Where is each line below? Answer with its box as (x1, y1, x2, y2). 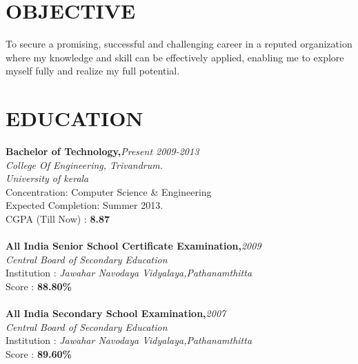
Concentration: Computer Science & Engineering (6, 184, 212, 199)
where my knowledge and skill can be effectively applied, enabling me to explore (6, 50, 344, 64)
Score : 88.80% (6, 279, 72, 293)
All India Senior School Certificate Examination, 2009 (6, 239, 261, 253)
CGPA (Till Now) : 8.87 (6, 212, 110, 225)
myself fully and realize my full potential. (6, 63, 180, 78)
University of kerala (6, 171, 89, 185)
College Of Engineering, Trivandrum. (6, 157, 163, 172)
